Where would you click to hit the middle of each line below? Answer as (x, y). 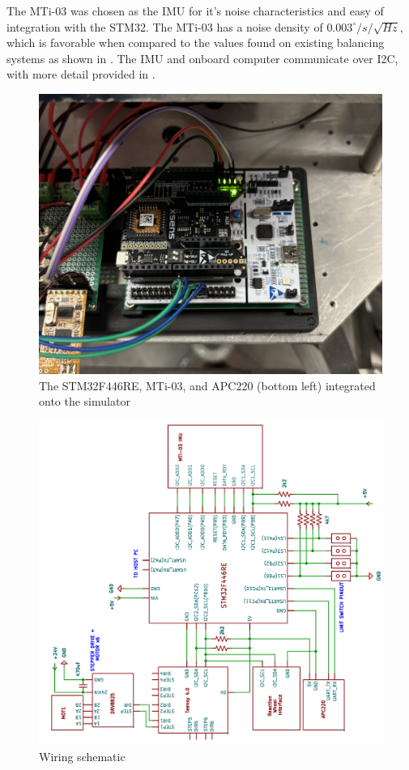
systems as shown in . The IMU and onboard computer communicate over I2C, (202, 58)
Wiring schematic (82, 756)
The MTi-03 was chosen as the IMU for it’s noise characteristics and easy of (195, 11)
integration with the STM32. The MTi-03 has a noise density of (165, 26)
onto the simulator (85, 401)
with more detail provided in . (81, 74)
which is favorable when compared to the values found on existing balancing (196, 43)
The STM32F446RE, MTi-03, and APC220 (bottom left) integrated (207, 385)
